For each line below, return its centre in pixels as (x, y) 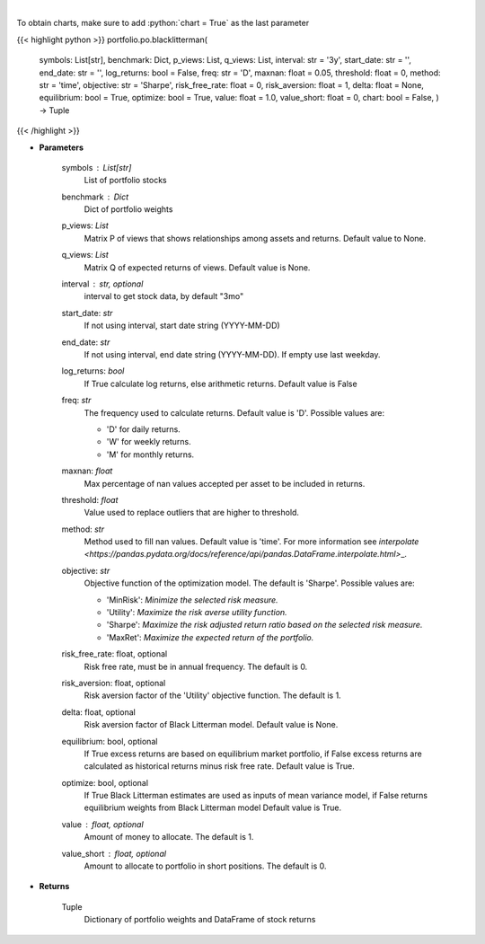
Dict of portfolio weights (128, 209)
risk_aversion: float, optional (114, 683)
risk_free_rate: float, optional (115, 654)
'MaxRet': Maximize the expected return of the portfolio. (210, 637)
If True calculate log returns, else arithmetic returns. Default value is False (221, 384)
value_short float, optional (114, 853)
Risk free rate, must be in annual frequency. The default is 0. (196, 666)
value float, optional (102, 824)
